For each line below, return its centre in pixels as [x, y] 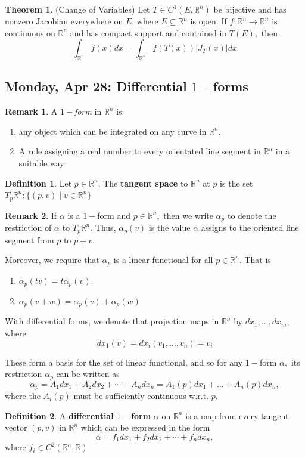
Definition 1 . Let [38, 183]
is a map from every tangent [237, 415]
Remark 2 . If [31, 215]
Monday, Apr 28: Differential [96, 86]
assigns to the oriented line [250, 228]
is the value [169, 228]
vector [16, 427]
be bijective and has [250, 9]
